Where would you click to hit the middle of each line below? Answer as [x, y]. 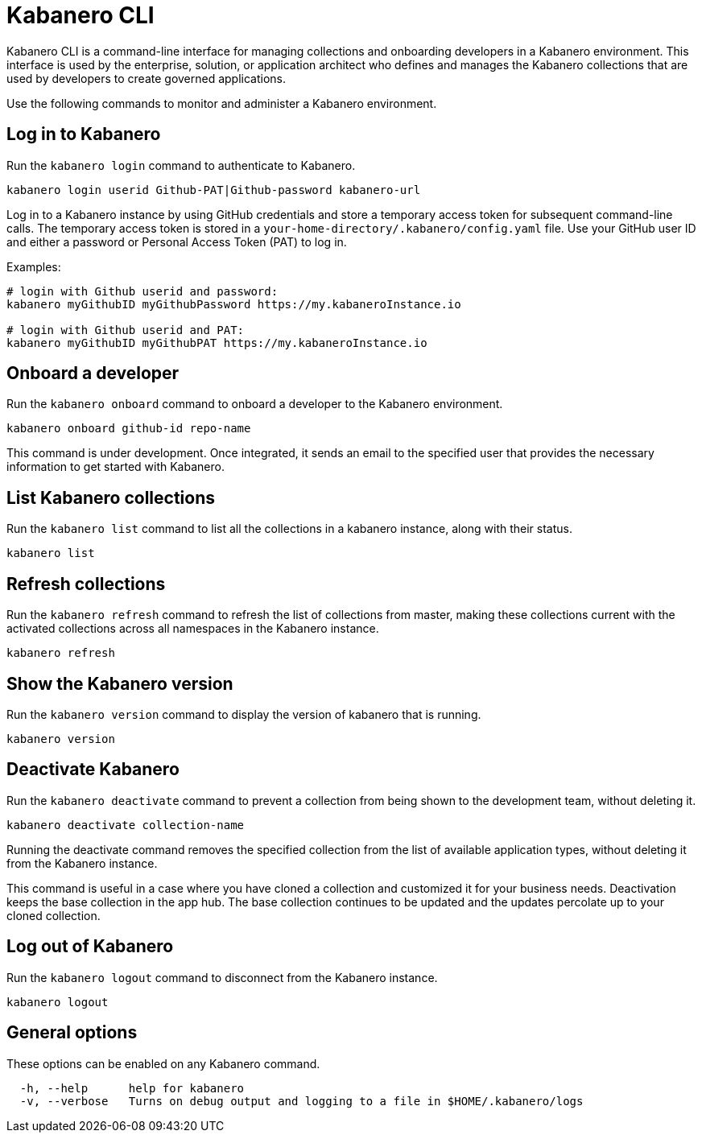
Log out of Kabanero [90, 947]
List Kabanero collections [111, 497]
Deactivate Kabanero [93, 770]
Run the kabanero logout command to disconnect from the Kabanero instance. [222, 977]
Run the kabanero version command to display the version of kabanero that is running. [244, 714]
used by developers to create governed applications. [147, 78]
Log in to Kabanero [84, 134]
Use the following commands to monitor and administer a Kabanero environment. [222, 103]
